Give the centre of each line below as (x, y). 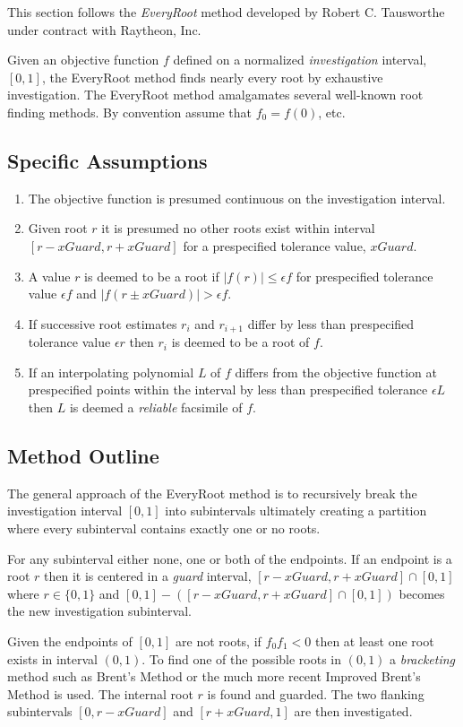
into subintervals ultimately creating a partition (296, 511)
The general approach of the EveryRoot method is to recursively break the (212, 493)
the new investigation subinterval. (99, 611)
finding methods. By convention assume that (130, 112)
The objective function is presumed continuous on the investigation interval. (237, 198)
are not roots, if (219, 640)
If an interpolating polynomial (111, 372)
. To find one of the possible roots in (242, 658)
